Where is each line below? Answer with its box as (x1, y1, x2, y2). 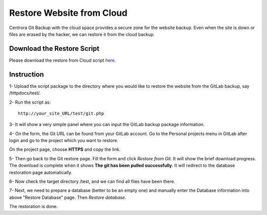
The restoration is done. (9, 204, 58, 210)
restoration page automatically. (9, 169, 73, 175)
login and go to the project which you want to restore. (9, 138, 119, 143)
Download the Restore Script (9, 44, 100, 53)
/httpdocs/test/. (9, 90, 41, 96)
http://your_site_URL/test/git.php (18, 110, 104, 116)
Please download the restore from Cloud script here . (9, 57, 116, 63)
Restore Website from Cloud (9, 7, 128, 18)
